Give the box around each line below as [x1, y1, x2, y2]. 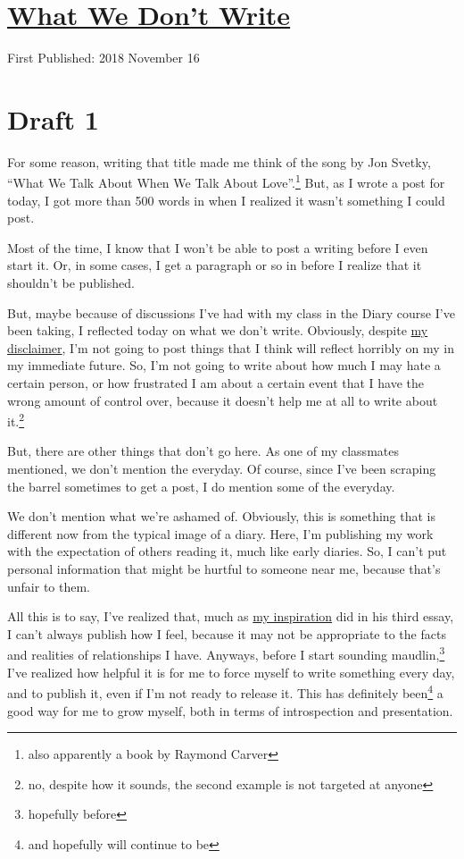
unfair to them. [7, 577, 91, 595]
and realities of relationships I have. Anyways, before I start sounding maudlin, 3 [7, 643, 445, 664]
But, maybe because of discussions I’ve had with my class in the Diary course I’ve [7, 303, 455, 322]
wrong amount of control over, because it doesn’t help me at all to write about [7, 391, 438, 409]
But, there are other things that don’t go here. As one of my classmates [7, 442, 399, 460]
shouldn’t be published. [7, 274, 135, 292]
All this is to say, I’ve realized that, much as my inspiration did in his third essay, [7, 607, 454, 626]
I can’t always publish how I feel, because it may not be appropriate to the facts [7, 624, 446, 643]
